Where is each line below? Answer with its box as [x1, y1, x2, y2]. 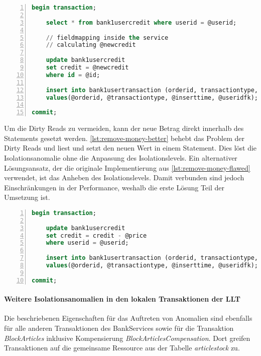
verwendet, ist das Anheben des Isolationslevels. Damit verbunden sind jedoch [4, 172, 244, 183]
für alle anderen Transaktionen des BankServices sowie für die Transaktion [4, 323, 234, 333]
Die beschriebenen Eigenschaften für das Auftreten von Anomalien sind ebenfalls [4, 313, 252, 323]
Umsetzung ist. [4, 192, 50, 202]
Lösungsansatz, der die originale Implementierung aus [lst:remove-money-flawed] [4, 162, 250, 173]
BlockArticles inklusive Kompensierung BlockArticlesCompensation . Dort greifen [4, 332, 250, 343]
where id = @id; [46, 71, 100, 79]
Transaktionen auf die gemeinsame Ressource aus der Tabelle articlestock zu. [4, 342, 240, 353]
